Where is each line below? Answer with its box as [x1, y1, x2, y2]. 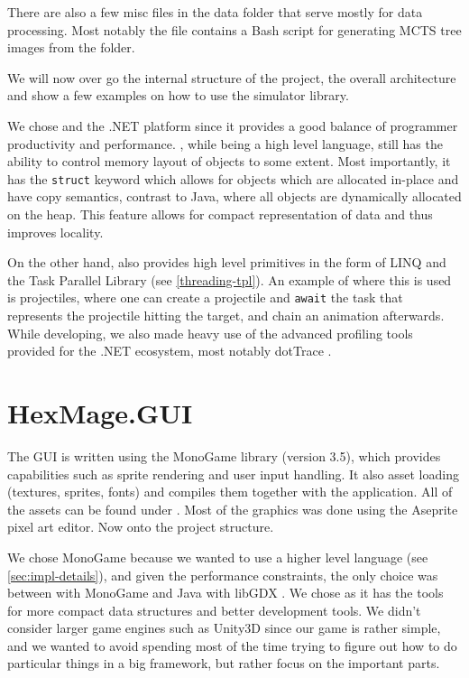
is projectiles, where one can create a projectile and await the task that [7, 288, 403, 307]
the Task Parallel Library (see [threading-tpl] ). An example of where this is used [7, 270, 452, 289]
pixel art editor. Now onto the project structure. [7, 517, 274, 536]
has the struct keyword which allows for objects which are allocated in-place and [7, 169, 459, 188]
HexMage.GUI [7, 395, 193, 431]
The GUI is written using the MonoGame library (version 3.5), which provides [7, 446, 441, 465]
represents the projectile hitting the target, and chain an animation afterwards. [7, 306, 445, 325]
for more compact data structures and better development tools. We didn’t [7, 600, 421, 619]
